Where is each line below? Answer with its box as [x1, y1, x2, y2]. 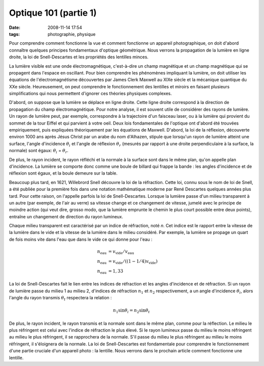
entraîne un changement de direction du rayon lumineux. [9, 213, 123, 219]
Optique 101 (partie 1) [9, 7, 97, 18]
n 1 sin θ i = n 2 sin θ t [112, 308, 150, 314]
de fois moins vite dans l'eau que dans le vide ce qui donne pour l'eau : [9, 236, 153, 242]
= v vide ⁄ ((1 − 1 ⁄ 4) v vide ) [108, 258, 158, 265]
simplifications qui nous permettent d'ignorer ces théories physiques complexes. [9, 91, 172, 97]
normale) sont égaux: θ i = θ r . [9, 148, 68, 155]
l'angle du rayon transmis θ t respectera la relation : [9, 294, 112, 302]
